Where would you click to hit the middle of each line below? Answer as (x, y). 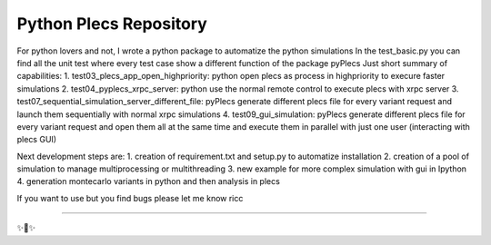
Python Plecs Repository (112, 24)
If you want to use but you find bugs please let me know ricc (130, 198)
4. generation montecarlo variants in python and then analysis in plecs (149, 181)
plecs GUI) (37, 140)
